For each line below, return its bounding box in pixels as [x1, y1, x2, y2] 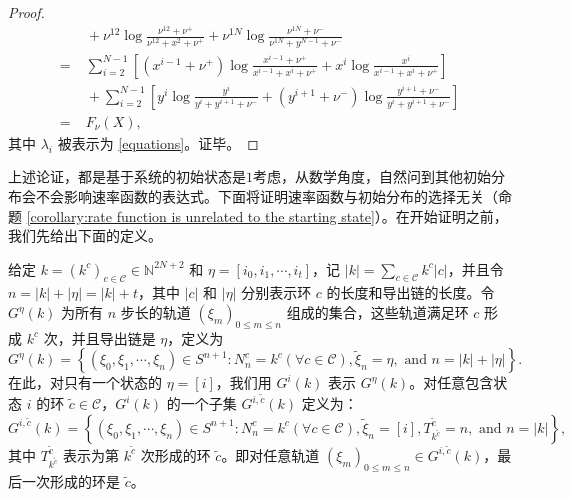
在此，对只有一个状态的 [8, 372, 162, 393]
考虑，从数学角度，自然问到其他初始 [253, 166, 491, 187]
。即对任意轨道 [221, 444, 320, 465]
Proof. [8, 2, 45, 22]
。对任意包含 [409, 372, 494, 393]
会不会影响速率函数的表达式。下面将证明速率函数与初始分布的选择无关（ [21, 185, 498, 206]
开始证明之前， [409, 205, 508, 226]
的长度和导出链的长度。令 [326, 282, 495, 303]
